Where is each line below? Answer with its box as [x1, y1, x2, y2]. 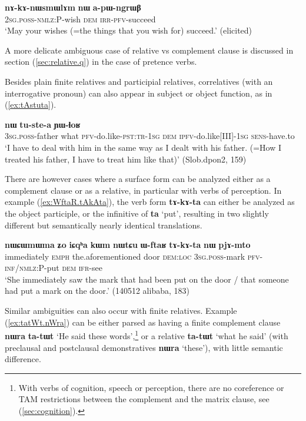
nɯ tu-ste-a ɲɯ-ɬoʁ [5, 118, 81, 130]
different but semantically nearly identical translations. [5, 218, 202, 231]
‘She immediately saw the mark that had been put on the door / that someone [5, 273, 289, 285]
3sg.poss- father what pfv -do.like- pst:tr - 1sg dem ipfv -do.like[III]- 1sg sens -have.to [5, 130, 295, 142]
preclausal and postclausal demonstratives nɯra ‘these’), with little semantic [5, 341, 283, 353]
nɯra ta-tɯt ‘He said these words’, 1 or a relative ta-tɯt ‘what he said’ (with [5, 328, 288, 342]
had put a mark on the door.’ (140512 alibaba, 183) [5, 284, 189, 297]
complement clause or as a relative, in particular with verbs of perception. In [5, 184, 282, 196]
